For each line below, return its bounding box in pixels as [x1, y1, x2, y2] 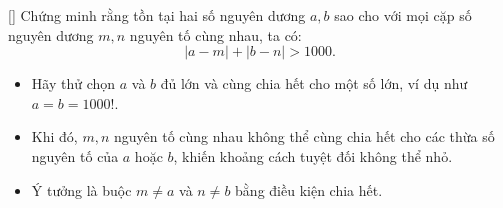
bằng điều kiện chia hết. [235, 179, 383, 200]
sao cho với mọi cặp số [334, 5, 472, 25]
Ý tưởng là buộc [31, 179, 132, 200]
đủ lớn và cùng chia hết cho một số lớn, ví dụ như [160, 73, 468, 94]
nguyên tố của [31, 145, 119, 166]
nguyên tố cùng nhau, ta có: [129, 24, 302, 45]
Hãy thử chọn [31, 73, 116, 94]
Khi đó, [31, 126, 78, 147]
